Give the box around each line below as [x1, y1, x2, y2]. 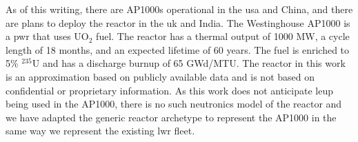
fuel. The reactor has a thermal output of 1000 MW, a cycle [96, 29, 350, 43]
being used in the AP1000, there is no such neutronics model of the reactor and [6, 97, 342, 111]
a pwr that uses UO [6, 29, 89, 43]
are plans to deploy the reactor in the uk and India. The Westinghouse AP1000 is [6, 15, 350, 30]
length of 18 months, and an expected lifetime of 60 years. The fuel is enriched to [6, 42, 350, 57]
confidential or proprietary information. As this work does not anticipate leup [6, 83, 333, 97]
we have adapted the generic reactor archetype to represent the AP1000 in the [6, 110, 337, 124]
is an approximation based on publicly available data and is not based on [6, 69, 315, 83]
